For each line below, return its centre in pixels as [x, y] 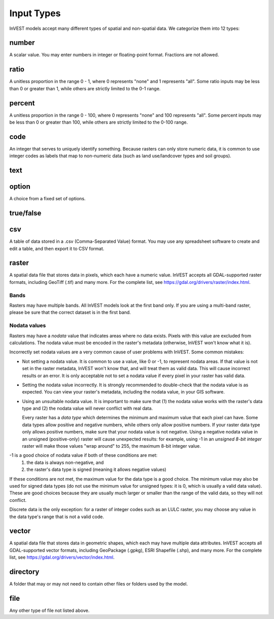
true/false [25, 213]
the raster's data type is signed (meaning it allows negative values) [97, 469]
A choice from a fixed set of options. [47, 199]
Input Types [35, 13]
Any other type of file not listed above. [49, 610]
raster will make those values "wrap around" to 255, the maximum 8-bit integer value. [112, 446]
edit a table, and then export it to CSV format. [57, 248]
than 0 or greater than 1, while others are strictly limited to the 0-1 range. [85, 88]
